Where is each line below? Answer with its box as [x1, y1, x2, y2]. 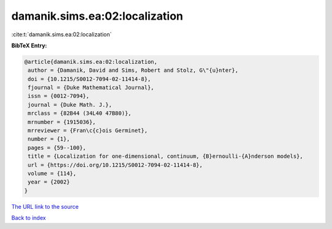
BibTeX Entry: [11, 42, 47, 49]
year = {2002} [28, 179, 70, 185]
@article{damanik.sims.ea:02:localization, [24, 58, 158, 65]
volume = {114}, [28, 170, 77, 177]
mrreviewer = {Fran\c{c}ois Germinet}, [28, 127, 148, 134]
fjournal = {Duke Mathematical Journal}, [28, 84, 154, 91]
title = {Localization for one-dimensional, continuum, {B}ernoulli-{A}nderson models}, [28, 153, 304, 160]
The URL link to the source [11, 203, 79, 210]
